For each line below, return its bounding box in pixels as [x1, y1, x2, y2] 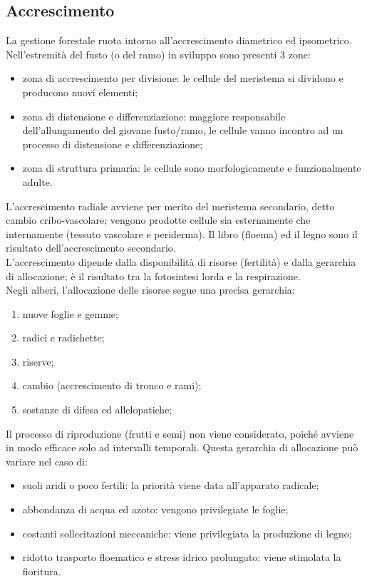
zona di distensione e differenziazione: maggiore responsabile [22, 108, 286, 123]
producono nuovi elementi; [22, 84, 138, 99]
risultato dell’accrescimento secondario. [6, 240, 176, 255]
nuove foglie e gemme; [22, 306, 118, 321]
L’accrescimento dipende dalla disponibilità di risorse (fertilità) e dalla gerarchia [6, 254, 356, 269]
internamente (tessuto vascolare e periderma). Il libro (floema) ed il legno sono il [6, 226, 358, 241]
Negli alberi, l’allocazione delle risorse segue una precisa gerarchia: [6, 282, 295, 297]
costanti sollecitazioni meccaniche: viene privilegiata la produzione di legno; [22, 525, 352, 540]
